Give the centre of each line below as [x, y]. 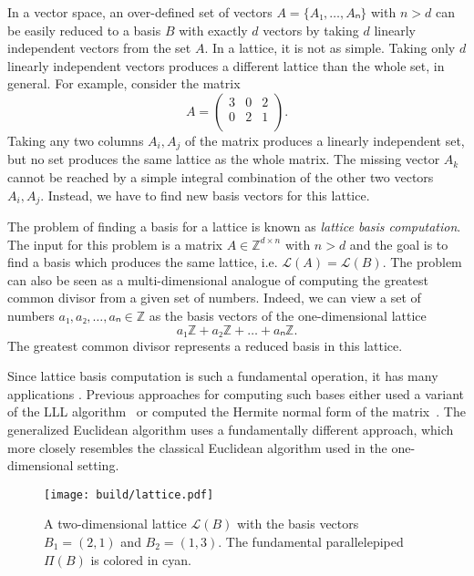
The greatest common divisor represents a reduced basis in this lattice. [205, 345]
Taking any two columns [76, 140]
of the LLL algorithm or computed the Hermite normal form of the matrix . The [237, 411]
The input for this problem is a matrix [115, 244]
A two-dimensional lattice [115, 524]
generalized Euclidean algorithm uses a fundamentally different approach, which [231, 429]
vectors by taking [311, 30]
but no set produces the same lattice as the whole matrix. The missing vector [224, 159]
